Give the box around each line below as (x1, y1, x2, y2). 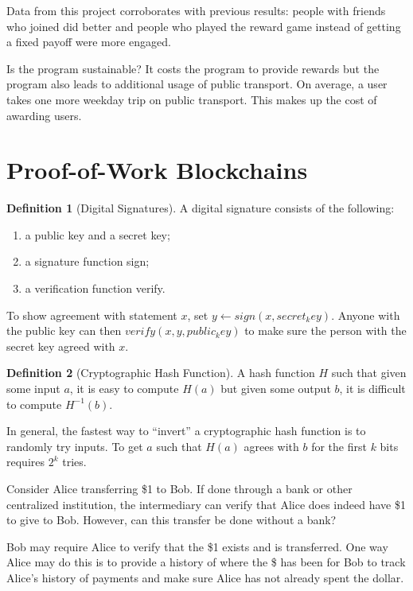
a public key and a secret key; (25, 226, 170, 243)
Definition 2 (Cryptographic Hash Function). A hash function (6, 364, 315, 381)
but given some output (220, 380, 331, 397)
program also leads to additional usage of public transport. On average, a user (6, 76, 388, 92)
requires (6, 453, 45, 470)
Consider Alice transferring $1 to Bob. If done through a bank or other (6, 480, 353, 496)
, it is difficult (339, 380, 406, 397)
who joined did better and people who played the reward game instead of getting (6, 17, 401, 34)
